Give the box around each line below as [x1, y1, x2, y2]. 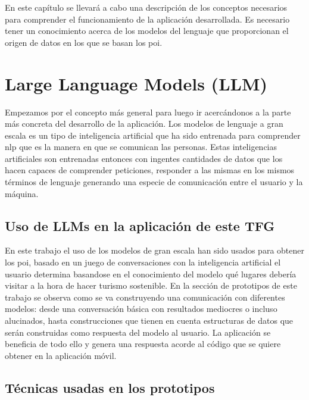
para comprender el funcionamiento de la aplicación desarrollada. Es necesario [5, 12, 290, 25]
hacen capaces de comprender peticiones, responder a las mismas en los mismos [5, 164, 295, 176]
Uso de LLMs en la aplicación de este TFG [5, 216, 275, 235]
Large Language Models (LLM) [5, 71, 267, 95]
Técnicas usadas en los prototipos [5, 378, 215, 396]
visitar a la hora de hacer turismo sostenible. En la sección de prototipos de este [5, 279, 297, 292]
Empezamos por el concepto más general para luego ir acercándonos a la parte [5, 105, 291, 118]
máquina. [5, 187, 39, 199]
